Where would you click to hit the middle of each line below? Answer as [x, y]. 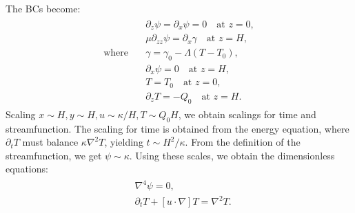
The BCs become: [43, 8]
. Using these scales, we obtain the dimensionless [232, 155]
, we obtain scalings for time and [247, 114]
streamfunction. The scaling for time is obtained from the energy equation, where [177, 128]
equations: [27, 169]
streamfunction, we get [54, 155]
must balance [50, 142]
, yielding [124, 142]
